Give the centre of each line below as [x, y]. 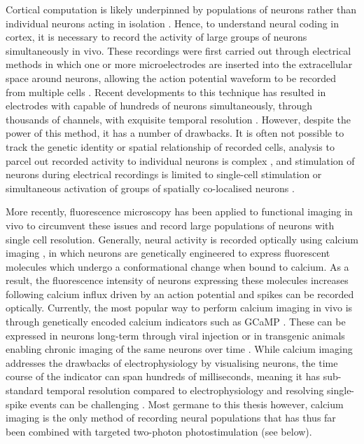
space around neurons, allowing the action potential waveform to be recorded [171, 78]
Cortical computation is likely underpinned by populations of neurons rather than [181, 9]
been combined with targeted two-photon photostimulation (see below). [159, 431]
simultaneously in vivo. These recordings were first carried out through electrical [178, 50]
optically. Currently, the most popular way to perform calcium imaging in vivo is [179, 308]
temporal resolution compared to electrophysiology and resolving [185, 390]
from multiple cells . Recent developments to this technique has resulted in [166, 92]
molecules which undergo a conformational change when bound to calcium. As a [177, 266]
